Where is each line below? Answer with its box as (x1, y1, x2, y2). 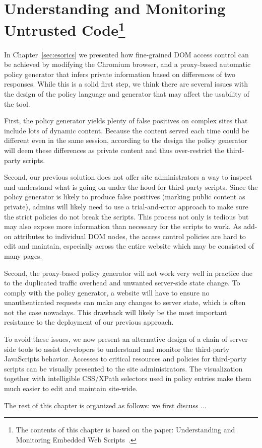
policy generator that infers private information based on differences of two (4, 68, 235, 79)
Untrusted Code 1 (4, 18, 125, 40)
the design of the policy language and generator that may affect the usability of (4, 89, 249, 99)
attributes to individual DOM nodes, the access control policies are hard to (14, 231, 246, 241)
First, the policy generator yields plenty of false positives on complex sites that (4, 115, 248, 126)
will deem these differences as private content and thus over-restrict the (4, 144, 224, 155)
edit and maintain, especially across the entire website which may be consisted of (4, 241, 254, 251)
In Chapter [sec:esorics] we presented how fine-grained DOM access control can (4, 49, 249, 59)
